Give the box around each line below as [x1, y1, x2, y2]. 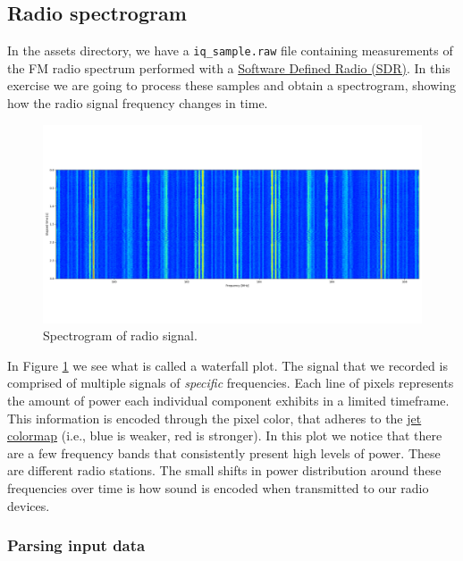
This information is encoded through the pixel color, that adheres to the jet [7, 408, 422, 427]
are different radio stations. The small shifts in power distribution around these [7, 461, 442, 480]
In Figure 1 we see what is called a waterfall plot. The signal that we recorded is [7, 356, 448, 374]
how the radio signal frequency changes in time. [7, 94, 268, 113]
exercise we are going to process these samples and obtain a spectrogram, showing [7, 76, 457, 95]
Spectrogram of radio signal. [43, 326, 198, 345]
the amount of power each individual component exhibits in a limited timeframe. [7, 390, 450, 409]
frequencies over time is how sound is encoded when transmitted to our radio [7, 478, 429, 497]
